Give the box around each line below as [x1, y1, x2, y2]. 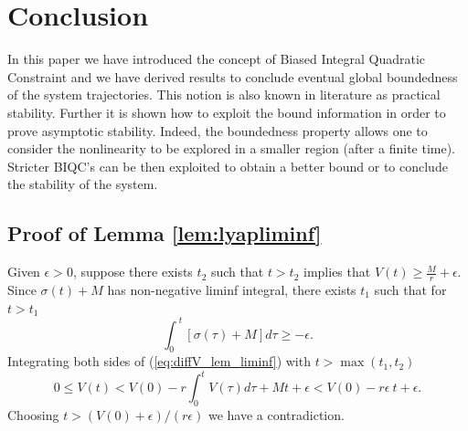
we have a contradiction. [207, 405, 345, 425]
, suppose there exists [72, 262, 193, 281]
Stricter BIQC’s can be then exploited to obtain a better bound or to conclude [7, 156, 448, 175]
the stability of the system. [7, 174, 158, 194]
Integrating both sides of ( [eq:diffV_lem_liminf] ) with [7, 352, 311, 371]
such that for [374, 279, 447, 299]
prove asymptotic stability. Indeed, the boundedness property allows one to [7, 121, 428, 140]
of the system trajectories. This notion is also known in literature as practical [7, 85, 441, 104]
